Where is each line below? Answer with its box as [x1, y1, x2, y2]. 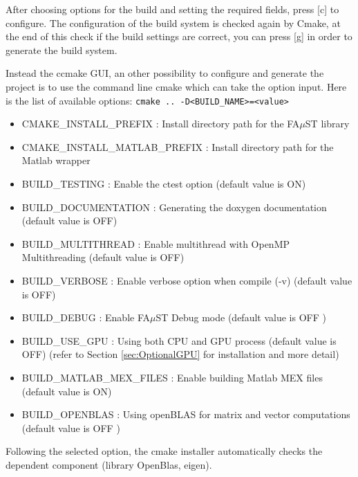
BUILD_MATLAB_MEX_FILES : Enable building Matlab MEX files [21, 370, 323, 384]
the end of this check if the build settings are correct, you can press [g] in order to [6, 29, 352, 44]
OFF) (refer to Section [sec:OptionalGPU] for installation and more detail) [21, 347, 339, 361]
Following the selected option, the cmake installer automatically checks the [6, 444, 323, 458]
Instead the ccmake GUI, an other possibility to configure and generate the [6, 66, 324, 80]
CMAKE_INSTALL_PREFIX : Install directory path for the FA [21, 116, 300, 131]
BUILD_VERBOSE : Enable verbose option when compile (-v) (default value [21, 273, 352, 287]
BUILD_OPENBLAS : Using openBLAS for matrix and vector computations [21, 407, 350, 422]
